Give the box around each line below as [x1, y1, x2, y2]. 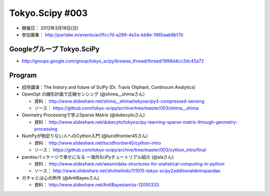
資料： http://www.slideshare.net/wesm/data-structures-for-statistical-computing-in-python [34, 161, 225, 167]
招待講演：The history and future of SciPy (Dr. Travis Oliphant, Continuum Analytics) [21, 84, 196, 90]
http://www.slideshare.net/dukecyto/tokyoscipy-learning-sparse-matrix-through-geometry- [48, 119, 238, 125]
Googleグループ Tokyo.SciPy [9, 45, 100, 53]
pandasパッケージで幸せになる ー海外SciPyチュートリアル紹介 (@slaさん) [21, 154, 174, 160]
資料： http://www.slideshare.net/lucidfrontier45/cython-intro [34, 140, 161, 146]
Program [9, 71, 37, 79]
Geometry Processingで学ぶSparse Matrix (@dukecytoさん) [21, 112, 145, 118]
